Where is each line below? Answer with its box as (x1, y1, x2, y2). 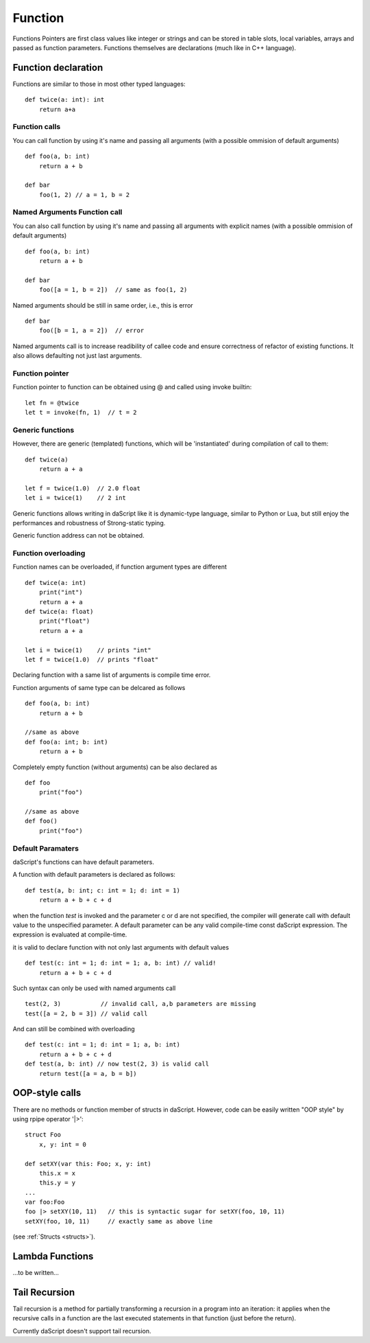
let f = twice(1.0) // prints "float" (25, 656, 159, 663)
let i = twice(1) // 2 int (25, 494, 127, 502)
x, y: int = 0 (38, 1140, 87, 1148)
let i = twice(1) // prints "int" (25, 646, 152, 654)
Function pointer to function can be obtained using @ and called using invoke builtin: (12, 383, 252, 391)
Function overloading (12, 549, 86, 558)
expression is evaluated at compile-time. (12, 930, 127, 939)
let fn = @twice (25, 399, 79, 406)
